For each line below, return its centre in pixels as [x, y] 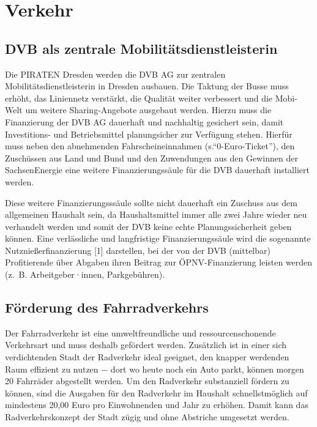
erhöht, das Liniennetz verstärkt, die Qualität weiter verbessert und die [139, 98]
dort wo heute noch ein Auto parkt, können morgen [207, 369]
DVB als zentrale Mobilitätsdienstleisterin [141, 48]
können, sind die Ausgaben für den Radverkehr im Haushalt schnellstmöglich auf [156, 392]
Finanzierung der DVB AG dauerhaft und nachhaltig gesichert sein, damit [144, 121]
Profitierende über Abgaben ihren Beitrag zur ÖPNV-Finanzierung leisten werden [159, 262]
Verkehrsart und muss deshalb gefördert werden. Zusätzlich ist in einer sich [146, 345]
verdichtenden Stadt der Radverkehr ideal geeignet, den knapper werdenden [147, 357]
